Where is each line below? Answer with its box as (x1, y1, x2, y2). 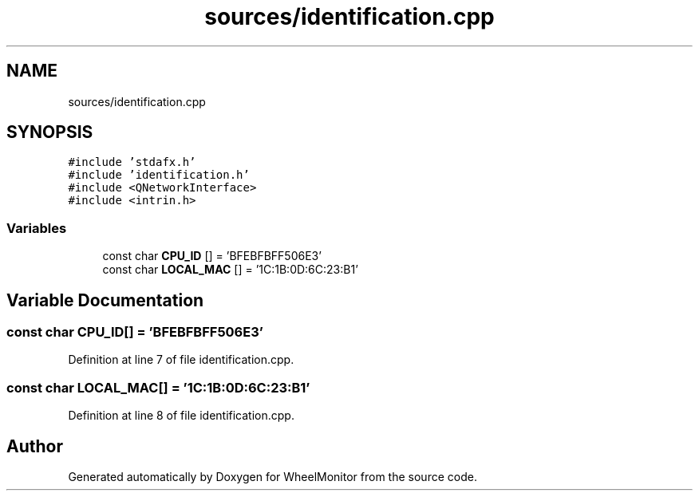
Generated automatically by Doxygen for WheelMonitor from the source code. (68, 470, 477, 483)
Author (6, 436, 63, 456)
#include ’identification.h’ (68, 168, 250, 182)
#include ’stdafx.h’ (68, 156, 196, 169)
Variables (6, 219, 67, 236)
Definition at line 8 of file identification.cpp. (68, 408, 294, 423)
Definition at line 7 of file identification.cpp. (68, 353, 294, 367)
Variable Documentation (6, 290, 204, 310)
